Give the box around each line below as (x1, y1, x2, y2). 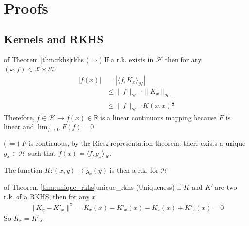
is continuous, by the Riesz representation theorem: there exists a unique (28, 138, 246, 148)
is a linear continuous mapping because (100, 112, 217, 122)
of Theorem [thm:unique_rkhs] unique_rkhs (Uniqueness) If (4, 182, 181, 192)
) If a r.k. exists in (99, 54, 154, 64)
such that (28, 147, 56, 157)
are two (215, 182, 237, 192)
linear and (4, 122, 34, 132)
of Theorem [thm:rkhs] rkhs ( (4, 54, 89, 64)
